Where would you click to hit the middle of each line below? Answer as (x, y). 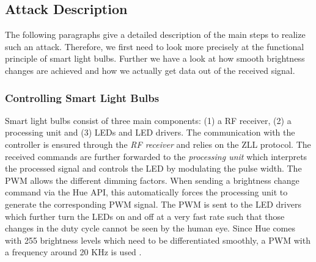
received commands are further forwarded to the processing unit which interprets (156, 156)
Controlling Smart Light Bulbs (82, 97)
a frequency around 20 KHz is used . (73, 252)
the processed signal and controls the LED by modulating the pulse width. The (153, 168)
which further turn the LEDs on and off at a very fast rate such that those (145, 216)
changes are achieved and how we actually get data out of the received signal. (150, 70)
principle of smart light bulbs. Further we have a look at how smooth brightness (155, 58)
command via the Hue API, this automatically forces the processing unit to (146, 192)
